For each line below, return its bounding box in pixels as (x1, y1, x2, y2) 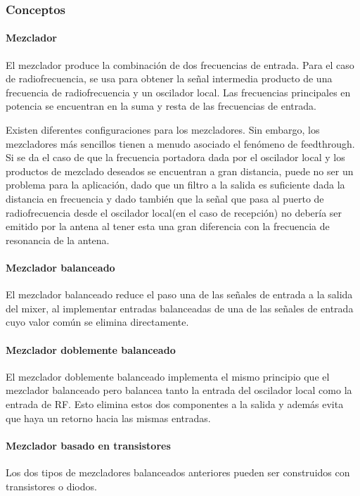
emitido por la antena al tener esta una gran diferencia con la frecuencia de (6, 219, 330, 234)
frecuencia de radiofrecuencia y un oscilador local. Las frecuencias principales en (6, 84, 351, 99)
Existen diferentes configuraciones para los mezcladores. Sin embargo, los (6, 122, 320, 137)
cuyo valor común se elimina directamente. (6, 314, 189, 329)
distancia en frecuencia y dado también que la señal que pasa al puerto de (6, 191, 324, 205)
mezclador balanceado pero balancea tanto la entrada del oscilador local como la (6, 383, 352, 398)
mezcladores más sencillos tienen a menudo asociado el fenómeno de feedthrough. (6, 136, 355, 151)
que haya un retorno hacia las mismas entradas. (6, 410, 211, 425)
